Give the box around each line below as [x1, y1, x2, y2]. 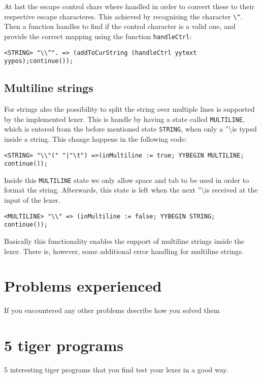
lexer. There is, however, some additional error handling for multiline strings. [4, 245, 244, 256]
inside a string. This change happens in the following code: [4, 133, 187, 144]
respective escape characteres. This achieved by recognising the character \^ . [4, 11, 243, 21]
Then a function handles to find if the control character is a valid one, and [4, 21, 236, 31]
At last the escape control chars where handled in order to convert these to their [4, 1, 254, 11]
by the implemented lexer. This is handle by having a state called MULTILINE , [4, 113, 245, 124]
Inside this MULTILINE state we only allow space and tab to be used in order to [4, 174, 249, 185]
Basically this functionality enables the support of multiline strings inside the [4, 235, 244, 246]
